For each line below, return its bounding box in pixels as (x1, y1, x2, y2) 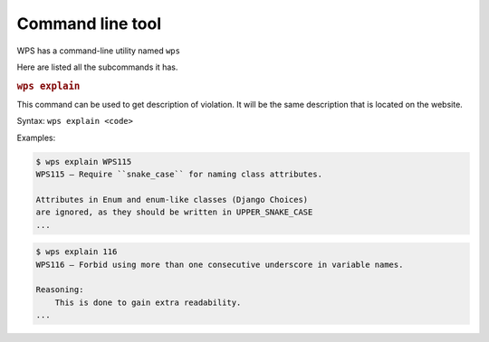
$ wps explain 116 (35, 247, 118, 257)
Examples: (16, 132, 56, 143)
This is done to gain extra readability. (54, 297, 242, 308)
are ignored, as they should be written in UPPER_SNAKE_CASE (35, 207, 313, 217)
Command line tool (16, 14, 162, 33)
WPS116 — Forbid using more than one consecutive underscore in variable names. (35, 259, 404, 270)
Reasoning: (35, 285, 84, 295)
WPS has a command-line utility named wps (16, 45, 181, 56)
